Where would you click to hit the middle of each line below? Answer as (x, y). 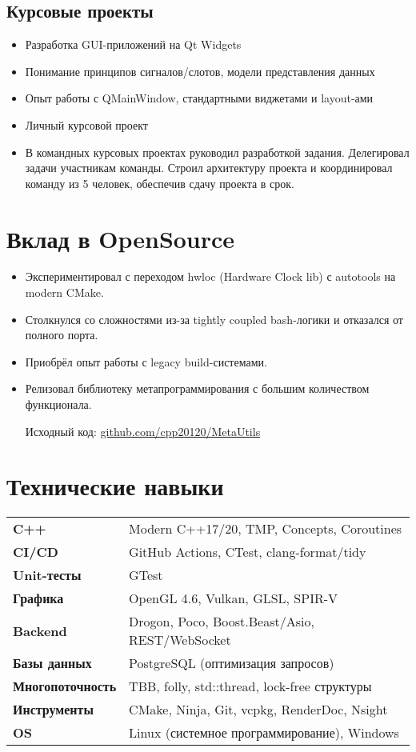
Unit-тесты (47, 575)
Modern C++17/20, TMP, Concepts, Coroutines (266, 529)
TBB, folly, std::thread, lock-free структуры (250, 686)
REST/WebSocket (180, 640)
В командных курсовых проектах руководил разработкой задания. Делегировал (217, 152)
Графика (38, 598)
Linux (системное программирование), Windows (264, 733)
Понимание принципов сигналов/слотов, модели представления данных (200, 71)
